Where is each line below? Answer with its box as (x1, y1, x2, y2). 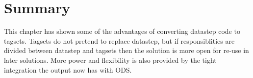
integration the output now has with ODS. (4, 64, 132, 75)
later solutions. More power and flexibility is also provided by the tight (4, 54, 217, 65)
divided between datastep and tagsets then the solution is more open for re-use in (4, 45, 249, 55)
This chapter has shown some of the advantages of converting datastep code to (4, 26, 240, 36)
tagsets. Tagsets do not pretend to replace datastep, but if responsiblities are (4, 35, 235, 46)
